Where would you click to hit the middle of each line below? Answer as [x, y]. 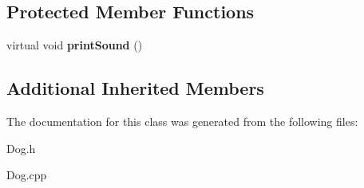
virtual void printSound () [75, 45]
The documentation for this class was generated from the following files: [182, 121]
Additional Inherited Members [135, 88]
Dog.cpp [27, 175]
